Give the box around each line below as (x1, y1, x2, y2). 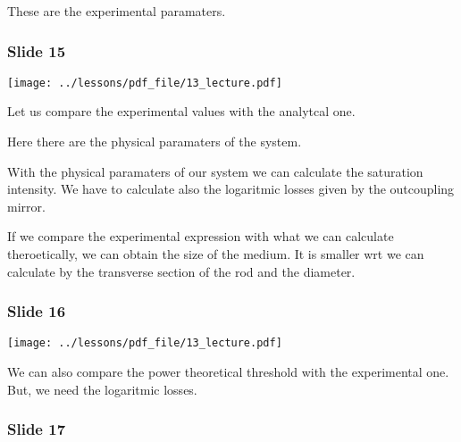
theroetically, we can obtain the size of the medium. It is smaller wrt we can (7, 245, 424, 263)
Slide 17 (7, 418, 66, 440)
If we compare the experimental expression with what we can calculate (7, 227, 394, 246)
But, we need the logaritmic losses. (7, 379, 197, 398)
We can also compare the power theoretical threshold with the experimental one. (7, 363, 449, 381)
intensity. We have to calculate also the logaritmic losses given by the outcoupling (7, 179, 455, 198)
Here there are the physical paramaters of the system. (7, 132, 302, 151)
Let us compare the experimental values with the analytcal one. (7, 102, 356, 121)
